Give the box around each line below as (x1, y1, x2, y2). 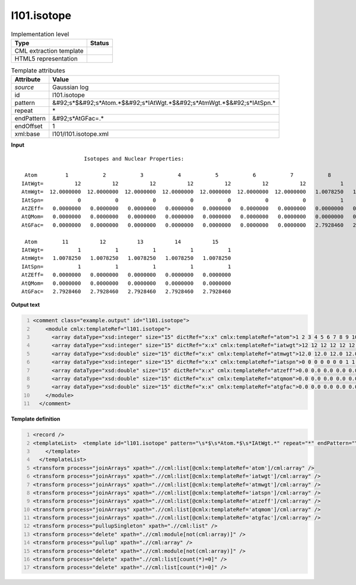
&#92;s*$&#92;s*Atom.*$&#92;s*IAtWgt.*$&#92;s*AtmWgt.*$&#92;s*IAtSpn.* (52, 98, 276, 107)
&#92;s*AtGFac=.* (52, 115, 104, 123)
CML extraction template (14, 46, 84, 55)
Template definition (11, 415, 61, 422)
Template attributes (11, 66, 65, 75)
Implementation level (11, 30, 69, 38)
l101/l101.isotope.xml (52, 130, 109, 138)
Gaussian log (52, 83, 89, 91)
